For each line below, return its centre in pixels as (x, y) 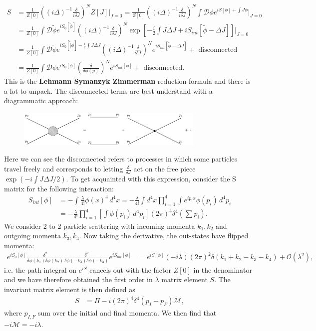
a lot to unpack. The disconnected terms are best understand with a (108, 90)
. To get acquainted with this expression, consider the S (151, 178)
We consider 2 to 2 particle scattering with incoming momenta (100, 226)
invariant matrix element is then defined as (70, 289)
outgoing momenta (32, 236)
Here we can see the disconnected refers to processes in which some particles (121, 159)
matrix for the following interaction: (59, 188)
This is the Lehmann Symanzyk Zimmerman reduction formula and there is (127, 81)
